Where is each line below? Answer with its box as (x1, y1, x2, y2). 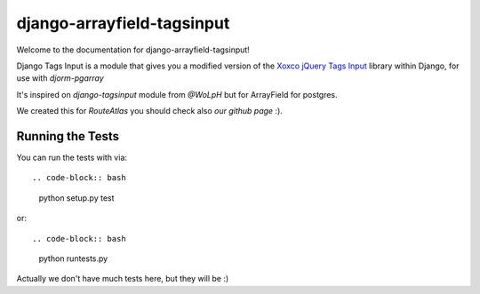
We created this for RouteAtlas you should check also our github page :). (16, 106, 284, 116)
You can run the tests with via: (16, 152, 128, 163)
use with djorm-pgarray (16, 73, 104, 83)
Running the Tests (16, 129, 120, 144)
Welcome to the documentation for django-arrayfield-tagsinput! (16, 44, 251, 55)
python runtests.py (38, 253, 108, 264)
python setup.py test (38, 192, 115, 203)
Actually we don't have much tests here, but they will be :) (16, 274, 229, 284)
